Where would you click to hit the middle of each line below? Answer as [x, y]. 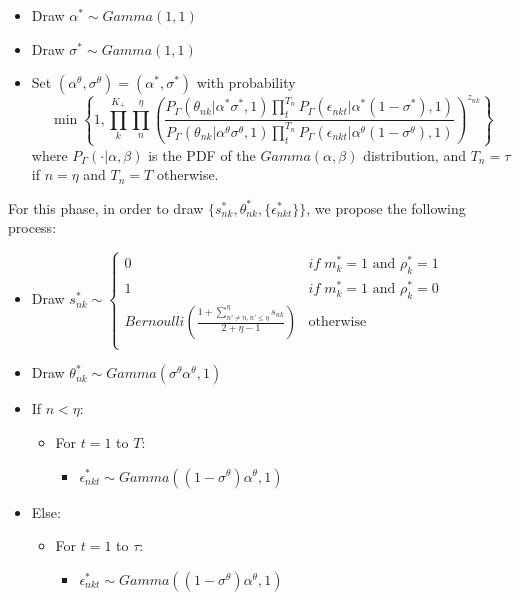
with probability [246, 82]
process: [32, 227]
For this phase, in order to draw [106, 207]
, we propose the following [386, 207]
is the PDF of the [202, 154]
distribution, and [414, 154]
